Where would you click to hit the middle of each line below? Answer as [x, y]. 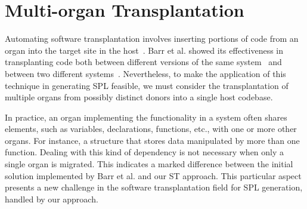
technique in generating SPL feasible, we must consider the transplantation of [147, 85]
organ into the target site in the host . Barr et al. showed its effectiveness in [144, 50]
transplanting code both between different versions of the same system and [143, 62]
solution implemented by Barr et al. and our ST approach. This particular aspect [153, 175]
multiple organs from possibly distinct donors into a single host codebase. [139, 97]
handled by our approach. [52, 199]
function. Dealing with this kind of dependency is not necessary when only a [145, 152]
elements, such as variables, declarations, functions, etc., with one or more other [151, 129]
